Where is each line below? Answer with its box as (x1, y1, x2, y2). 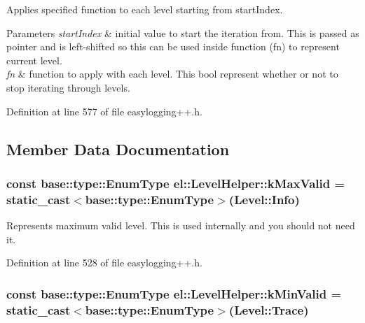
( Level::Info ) (228, 190, 300, 208)
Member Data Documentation (6, 138, 230, 159)
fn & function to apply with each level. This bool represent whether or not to (6, 66, 338, 81)
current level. (6, 52, 62, 67)
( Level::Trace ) (228, 301, 309, 318)
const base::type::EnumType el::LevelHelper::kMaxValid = (6, 174, 345, 192)
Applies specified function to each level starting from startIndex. (6, 2, 283, 16)
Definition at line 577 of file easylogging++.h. (6, 103, 202, 118)
